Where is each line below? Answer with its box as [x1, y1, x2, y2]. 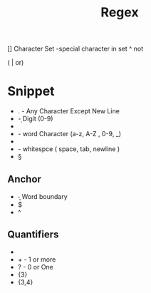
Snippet [7, 83, 55, 100]
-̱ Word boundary [17, 192, 68, 200]
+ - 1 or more [17, 255, 56, 264]
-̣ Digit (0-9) [17, 115, 53, 123]
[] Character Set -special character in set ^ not [7, 44, 144, 53]
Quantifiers [7, 229, 59, 241]
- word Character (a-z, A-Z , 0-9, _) [17, 130, 122, 138]
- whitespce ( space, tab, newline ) [17, 145, 120, 153]
